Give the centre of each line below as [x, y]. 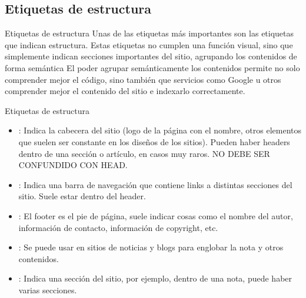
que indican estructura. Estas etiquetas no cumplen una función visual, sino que [149, 44]
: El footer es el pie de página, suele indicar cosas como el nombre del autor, [156, 215]
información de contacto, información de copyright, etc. [118, 227]
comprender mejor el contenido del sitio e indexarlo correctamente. [125, 91]
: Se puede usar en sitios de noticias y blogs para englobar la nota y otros [151, 247]
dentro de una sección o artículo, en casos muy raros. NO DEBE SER [144, 153]
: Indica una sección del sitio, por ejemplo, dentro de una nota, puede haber [155, 278]
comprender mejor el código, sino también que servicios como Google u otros [143, 79]
